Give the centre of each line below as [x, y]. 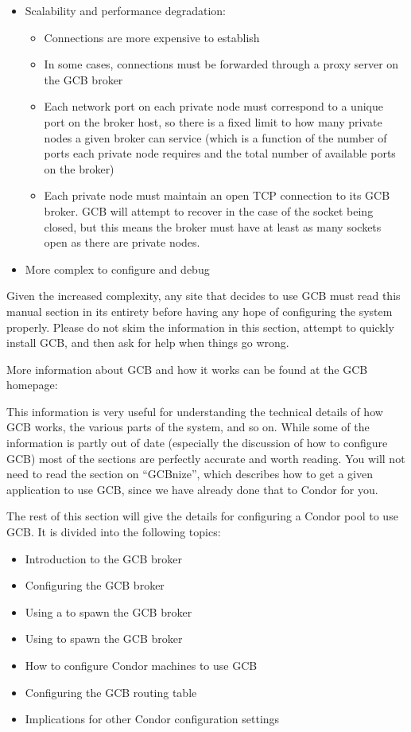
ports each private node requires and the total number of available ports [220, 153]
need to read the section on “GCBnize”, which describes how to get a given [190, 474]
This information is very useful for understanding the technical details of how [195, 411]
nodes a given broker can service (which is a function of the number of [215, 137]
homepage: [32, 385]
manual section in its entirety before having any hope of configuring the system [200, 311]
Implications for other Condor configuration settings [152, 719]
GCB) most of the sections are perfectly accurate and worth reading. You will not [206, 458]
